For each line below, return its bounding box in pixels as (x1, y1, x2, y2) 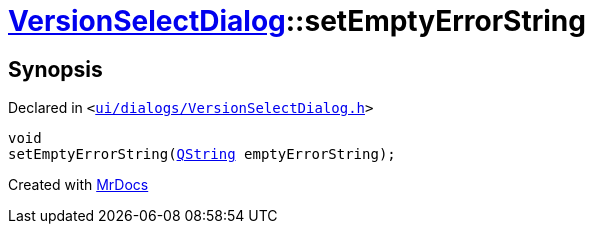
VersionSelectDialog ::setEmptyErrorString (8, 4, 586, 38)
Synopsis (8, 56, 103, 82)
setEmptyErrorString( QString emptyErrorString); (8, 146, 396, 163)
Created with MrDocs (8, 176, 149, 194)
